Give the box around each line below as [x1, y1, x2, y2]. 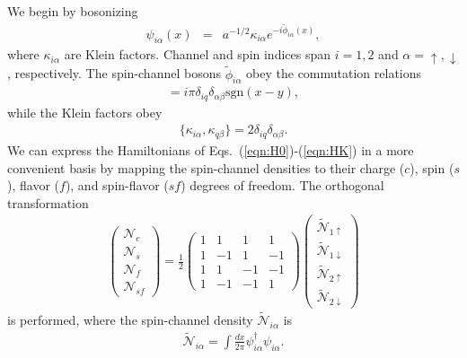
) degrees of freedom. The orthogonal [181, 176, 384, 195]
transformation [7, 193, 89, 212]
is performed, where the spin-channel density [7, 310, 253, 328]
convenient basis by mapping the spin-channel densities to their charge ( [7, 158, 405, 177]
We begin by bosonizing [7, 2, 138, 20]
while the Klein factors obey [7, 102, 163, 121]
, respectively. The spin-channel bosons [7, 64, 221, 83]
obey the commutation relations [246, 64, 422, 83]
